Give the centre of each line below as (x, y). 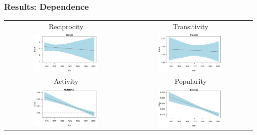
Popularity (191, 81)
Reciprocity (66, 26)
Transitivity (191, 26)
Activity (66, 81)
